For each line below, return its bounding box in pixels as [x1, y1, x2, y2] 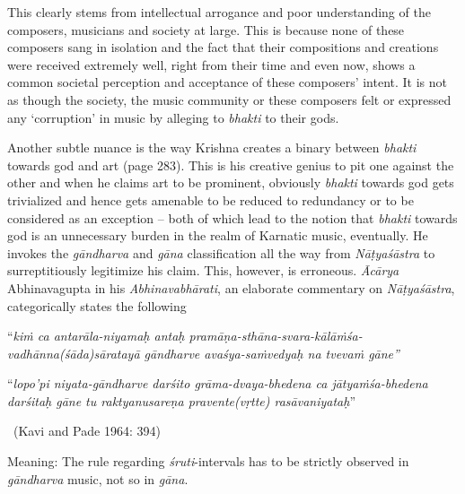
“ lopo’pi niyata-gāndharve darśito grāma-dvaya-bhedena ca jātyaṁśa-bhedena [7, 374, 428, 393]
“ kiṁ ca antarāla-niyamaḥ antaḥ [7, 326, 185, 345]
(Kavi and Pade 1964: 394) [13, 421, 161, 440]
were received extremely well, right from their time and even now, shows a [7, 55, 416, 74]
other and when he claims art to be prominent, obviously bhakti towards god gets [7, 173, 454, 192]
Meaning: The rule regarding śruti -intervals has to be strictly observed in [7, 452, 409, 471]
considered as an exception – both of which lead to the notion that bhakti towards [7, 208, 458, 227]
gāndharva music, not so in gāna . [7, 469, 189, 488]
